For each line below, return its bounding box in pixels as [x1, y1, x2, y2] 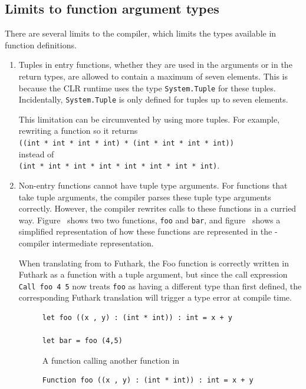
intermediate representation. [52, 237, 154, 249]
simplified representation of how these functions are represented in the [18, 225, 272, 238]
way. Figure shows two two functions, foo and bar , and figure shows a [18, 213, 281, 226]
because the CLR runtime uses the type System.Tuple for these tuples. [18, 81, 276, 94]
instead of [18, 147, 54, 160]
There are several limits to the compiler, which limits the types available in [5, 27, 277, 39]
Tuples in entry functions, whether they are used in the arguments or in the [18, 58, 292, 71]
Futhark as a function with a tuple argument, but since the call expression [18, 268, 288, 281]
